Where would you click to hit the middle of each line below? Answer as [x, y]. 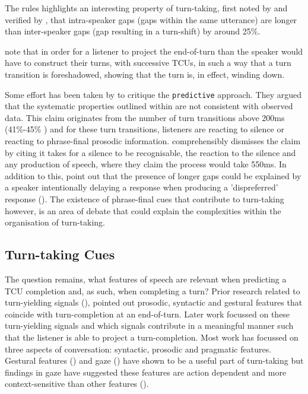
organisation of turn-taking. [55, 222]
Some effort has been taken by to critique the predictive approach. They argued [153, 94]
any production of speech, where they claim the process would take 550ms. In [146, 164]
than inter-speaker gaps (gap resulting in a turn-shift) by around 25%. [133, 31]
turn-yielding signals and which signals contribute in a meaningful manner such [149, 325]
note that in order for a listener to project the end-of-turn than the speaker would [154, 51]
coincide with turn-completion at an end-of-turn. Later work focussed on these [147, 314]
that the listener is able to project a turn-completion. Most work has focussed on [152, 337]
